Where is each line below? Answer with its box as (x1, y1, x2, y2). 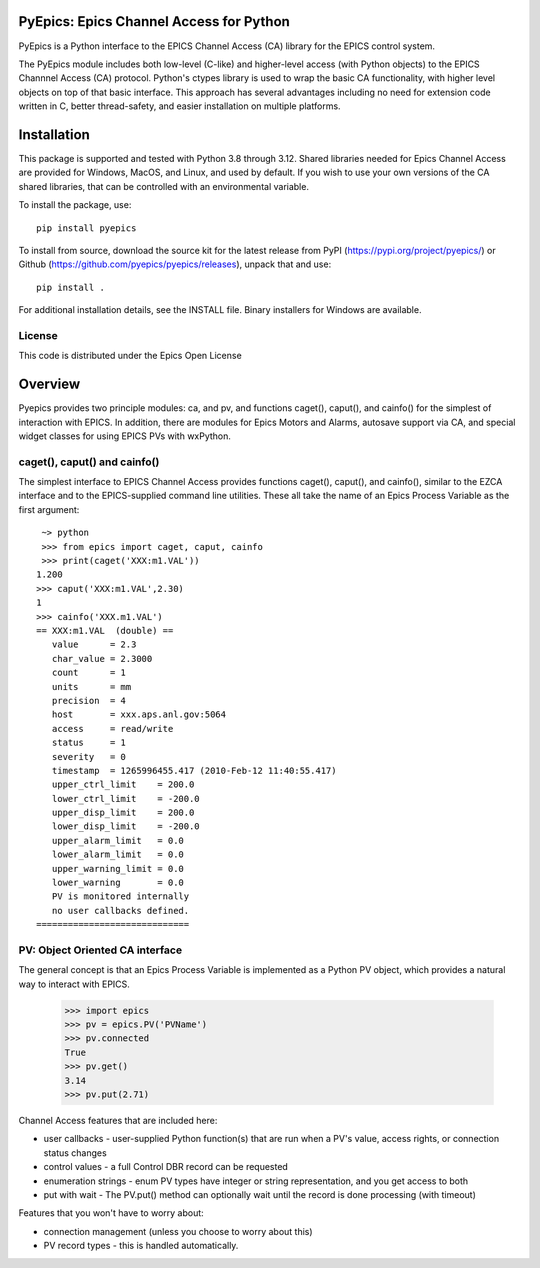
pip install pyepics (36, 222, 137, 234)
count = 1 (51, 667, 127, 679)
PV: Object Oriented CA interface (18, 943, 183, 957)
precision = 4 (51, 695, 127, 706)
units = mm (51, 681, 132, 692)
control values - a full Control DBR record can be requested (43, 1161, 289, 1173)
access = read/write (51, 723, 174, 734)
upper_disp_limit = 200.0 (51, 807, 195, 819)
